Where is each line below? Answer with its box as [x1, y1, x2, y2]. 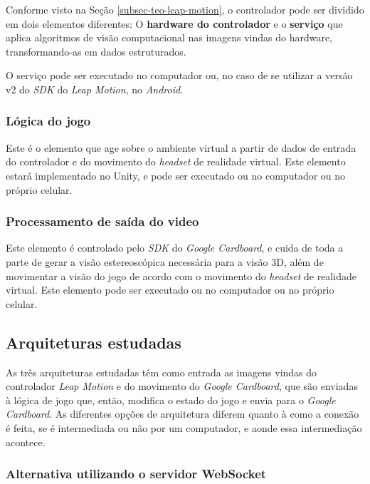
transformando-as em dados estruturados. [6, 43, 186, 58]
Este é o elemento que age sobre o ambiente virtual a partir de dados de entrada [6, 140, 356, 155]
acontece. [6, 434, 46, 449]
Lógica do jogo [6, 112, 91, 130]
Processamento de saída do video [6, 212, 199, 230]
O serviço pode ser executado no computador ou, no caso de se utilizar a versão [6, 68, 353, 83]
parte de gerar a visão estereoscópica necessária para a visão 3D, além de [6, 254, 324, 269]
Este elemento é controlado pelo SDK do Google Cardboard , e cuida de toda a [6, 240, 344, 255]
